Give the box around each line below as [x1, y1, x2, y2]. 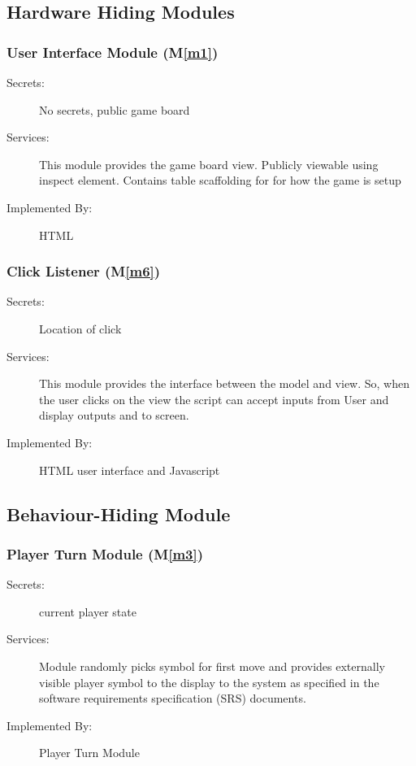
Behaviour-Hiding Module [6, 501, 231, 526]
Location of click [39, 320, 122, 337]
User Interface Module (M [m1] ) [6, 41, 219, 62]
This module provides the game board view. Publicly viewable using [39, 155, 379, 172]
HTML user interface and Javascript [39, 461, 220, 478]
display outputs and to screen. [39, 407, 189, 424]
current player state [39, 603, 136, 620]
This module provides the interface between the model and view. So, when [39, 375, 409, 392]
